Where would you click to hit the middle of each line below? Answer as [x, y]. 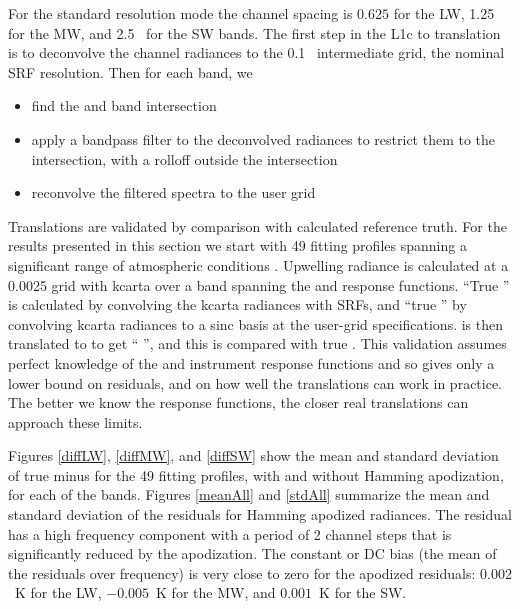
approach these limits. [75, 421]
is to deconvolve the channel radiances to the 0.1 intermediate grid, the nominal [256, 52]
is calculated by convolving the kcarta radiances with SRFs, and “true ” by [237, 304]
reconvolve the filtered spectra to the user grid [173, 192]
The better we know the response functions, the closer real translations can [238, 402]
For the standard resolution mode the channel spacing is [180, 13]
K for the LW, [58, 592]
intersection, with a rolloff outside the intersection [184, 158]
